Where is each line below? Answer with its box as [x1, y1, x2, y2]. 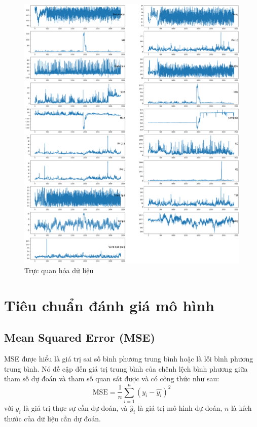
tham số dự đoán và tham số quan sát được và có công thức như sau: [4, 373, 219, 384]
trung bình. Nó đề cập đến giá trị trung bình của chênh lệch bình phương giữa [4, 363, 248, 374]
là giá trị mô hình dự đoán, [137, 402, 223, 413]
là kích [231, 402, 252, 413]
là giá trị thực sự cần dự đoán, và [23, 402, 128, 413]
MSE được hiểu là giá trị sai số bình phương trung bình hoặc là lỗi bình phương [4, 353, 253, 364]
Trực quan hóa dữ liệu [24, 265, 94, 275]
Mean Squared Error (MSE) [4, 330, 155, 345]
